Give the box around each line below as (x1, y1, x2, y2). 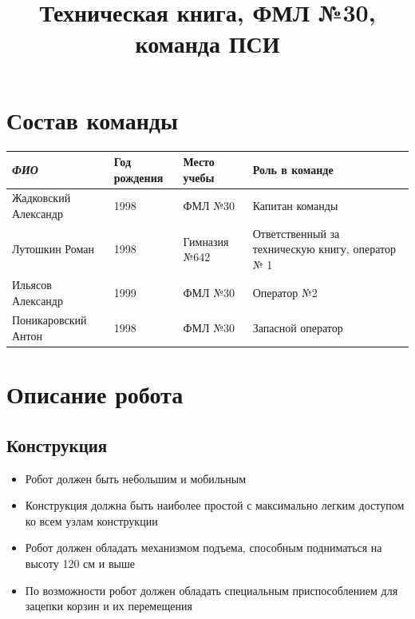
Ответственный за (252, 224, 340, 241)
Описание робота (6, 378, 184, 411)
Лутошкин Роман (12, 240, 94, 257)
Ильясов (12, 276, 52, 292)
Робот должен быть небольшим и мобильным (25, 470, 246, 486)
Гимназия (183, 232, 229, 249)
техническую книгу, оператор (252, 240, 396, 257)
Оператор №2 (252, 284, 318, 300)
